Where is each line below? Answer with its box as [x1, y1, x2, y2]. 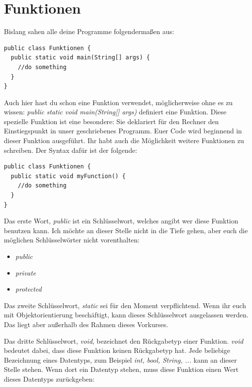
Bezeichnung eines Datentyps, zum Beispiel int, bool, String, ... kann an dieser [4, 354, 237, 365]
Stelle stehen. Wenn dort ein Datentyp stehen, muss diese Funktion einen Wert [4, 364, 239, 374]
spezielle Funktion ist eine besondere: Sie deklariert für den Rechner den [4, 116, 219, 126]
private [15, 267, 36, 277]
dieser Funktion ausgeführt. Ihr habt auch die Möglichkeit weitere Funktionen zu [4, 135, 244, 146]
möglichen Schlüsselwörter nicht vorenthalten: [4, 235, 140, 245]
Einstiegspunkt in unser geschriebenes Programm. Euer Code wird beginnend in [4, 126, 242, 136]
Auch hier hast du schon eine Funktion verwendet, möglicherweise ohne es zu [4, 97, 233, 107]
